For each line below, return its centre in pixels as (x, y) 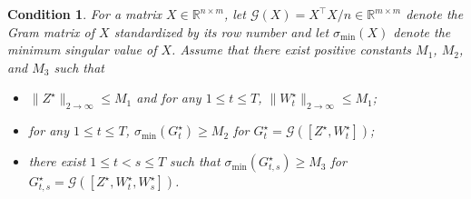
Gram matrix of (51, 31)
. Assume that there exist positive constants (292, 50)
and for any (169, 98)
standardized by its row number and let (221, 31)
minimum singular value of (82, 50)
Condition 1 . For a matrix (85, 14)
